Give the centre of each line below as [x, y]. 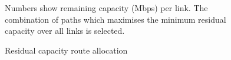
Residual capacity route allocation [66, 50]
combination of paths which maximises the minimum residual [115, 19]
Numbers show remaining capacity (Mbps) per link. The [106, 8]
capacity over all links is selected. [65, 31]
